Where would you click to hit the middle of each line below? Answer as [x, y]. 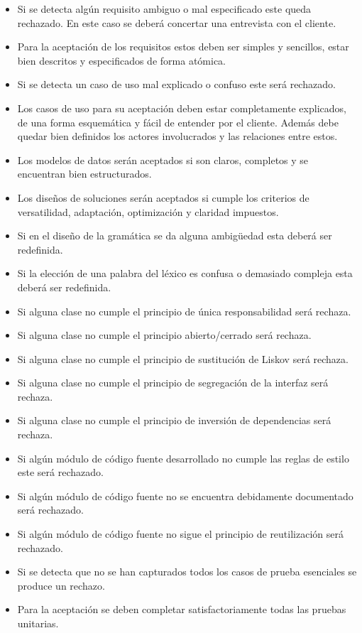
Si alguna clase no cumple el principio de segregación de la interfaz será [173, 383]
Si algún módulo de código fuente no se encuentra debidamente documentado [185, 496]
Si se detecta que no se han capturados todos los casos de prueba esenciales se [187, 572]
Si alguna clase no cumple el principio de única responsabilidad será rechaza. [184, 311]
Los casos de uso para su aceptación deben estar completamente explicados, [182, 108]
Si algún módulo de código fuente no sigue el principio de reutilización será [180, 534]
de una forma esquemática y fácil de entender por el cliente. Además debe [178, 122]
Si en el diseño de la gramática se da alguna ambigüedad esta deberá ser [175, 236]
